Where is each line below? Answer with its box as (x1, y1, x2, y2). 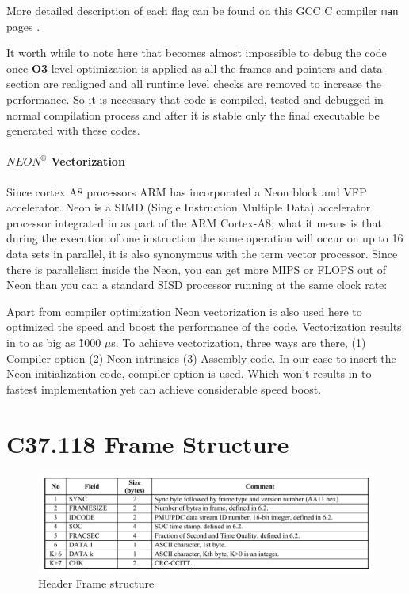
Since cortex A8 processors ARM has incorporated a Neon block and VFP (6, 183, 367, 200)
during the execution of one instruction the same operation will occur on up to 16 (6, 230, 403, 246)
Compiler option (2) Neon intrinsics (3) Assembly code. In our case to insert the (6, 349, 396, 366)
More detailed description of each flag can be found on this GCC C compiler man (6, 2, 399, 18)
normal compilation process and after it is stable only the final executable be (6, 106, 380, 123)
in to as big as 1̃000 (6, 333, 101, 350)
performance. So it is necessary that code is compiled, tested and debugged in (6, 91, 384, 108)
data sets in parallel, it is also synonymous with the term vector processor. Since (6, 245, 398, 261)
